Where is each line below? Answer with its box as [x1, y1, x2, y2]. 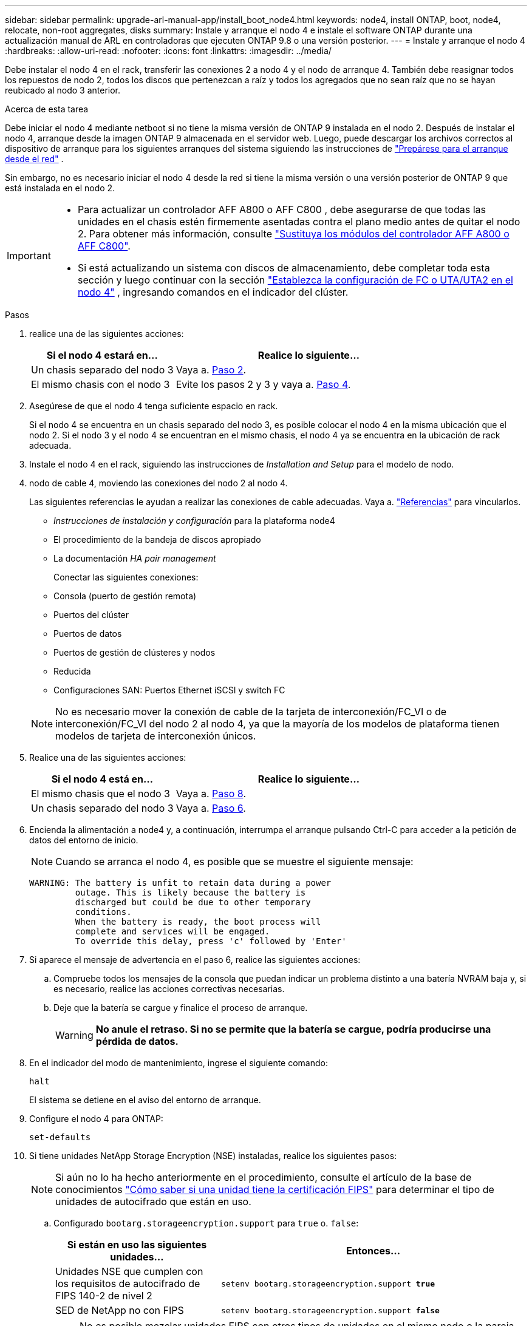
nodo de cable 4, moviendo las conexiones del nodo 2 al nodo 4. [29, 478, 288, 488]
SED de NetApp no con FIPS [55, 1304, 184, 1316]
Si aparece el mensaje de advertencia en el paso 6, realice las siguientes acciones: [29, 954, 361, 965]
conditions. [75, 907, 132, 917]
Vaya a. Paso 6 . [176, 802, 246, 814]
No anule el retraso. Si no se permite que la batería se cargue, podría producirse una [95, 1023, 491, 1035]
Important [7, 250, 51, 262]
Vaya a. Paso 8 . [176, 787, 246, 800]
